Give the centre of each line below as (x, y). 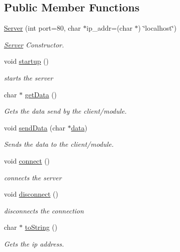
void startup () (26, 61)
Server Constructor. (34, 44)
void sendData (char (35, 127)
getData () (41, 94)
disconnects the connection (44, 210)
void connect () (27, 160)
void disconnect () (31, 194)
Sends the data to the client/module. (59, 144)
